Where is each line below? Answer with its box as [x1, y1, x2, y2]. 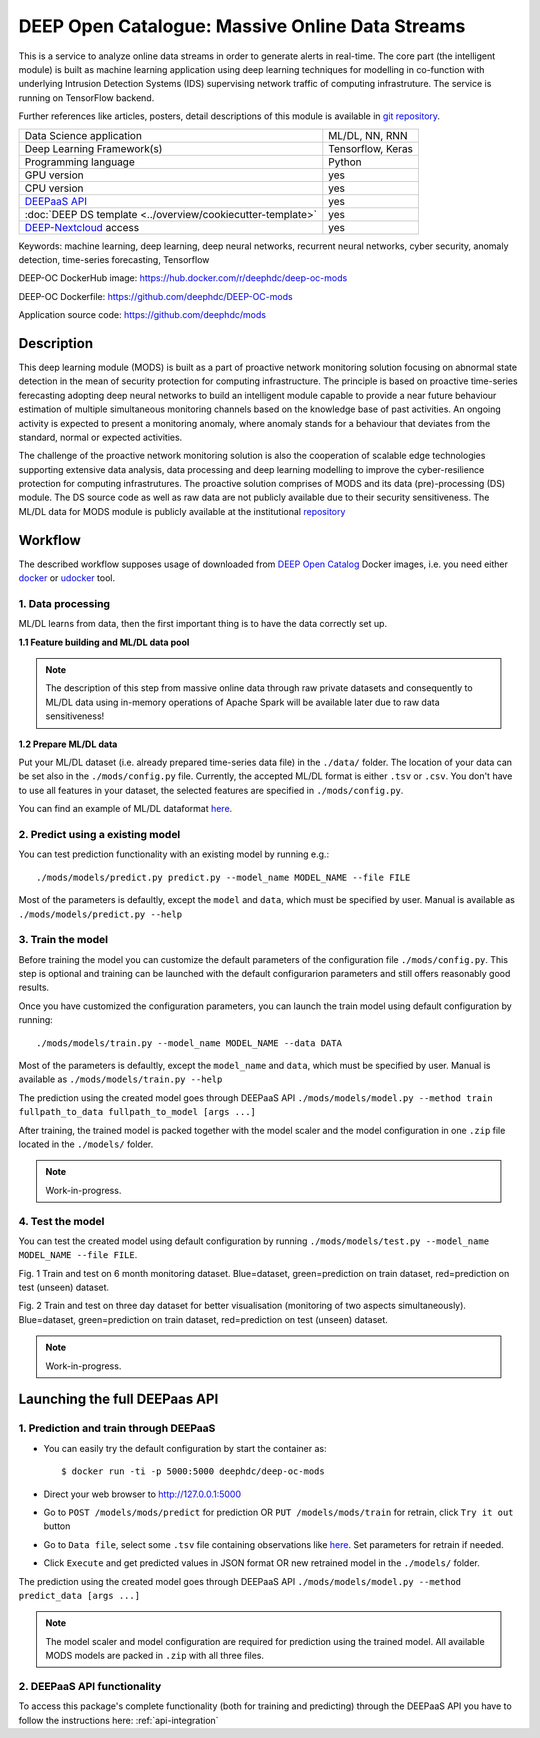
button [43, 1520, 71, 1532]
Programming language [24, 155, 135, 169]
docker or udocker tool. [18, 572, 115, 584]
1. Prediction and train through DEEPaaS [18, 1421, 216, 1435]
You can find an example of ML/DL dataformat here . [18, 803, 233, 815]
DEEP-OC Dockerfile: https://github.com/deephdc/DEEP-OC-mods [18, 290, 294, 302]
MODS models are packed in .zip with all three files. [45, 1650, 265, 1662]
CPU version [24, 181, 84, 195]
